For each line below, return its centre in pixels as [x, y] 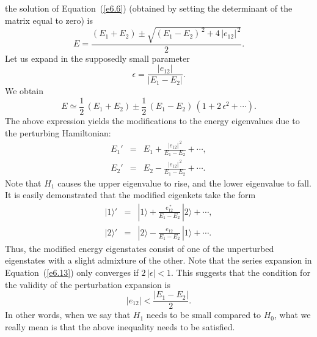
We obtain [24, 91]
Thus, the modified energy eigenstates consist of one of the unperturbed [140, 248]
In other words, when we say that [68, 315]
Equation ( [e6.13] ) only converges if [72, 272]
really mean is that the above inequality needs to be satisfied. [120, 326]
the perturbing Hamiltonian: [58, 132]
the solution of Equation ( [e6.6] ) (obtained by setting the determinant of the [149, 8]
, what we [293, 315]
